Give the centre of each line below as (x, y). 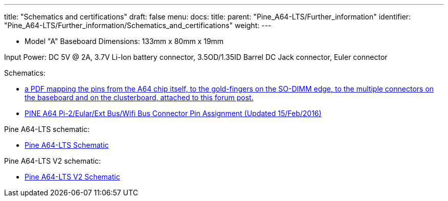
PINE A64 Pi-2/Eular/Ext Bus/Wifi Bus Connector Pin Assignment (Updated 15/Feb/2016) (173, 113)
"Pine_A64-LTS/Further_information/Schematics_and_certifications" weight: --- (138, 25)
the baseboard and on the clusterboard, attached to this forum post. (139, 97)
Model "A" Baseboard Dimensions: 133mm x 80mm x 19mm (124, 41)
